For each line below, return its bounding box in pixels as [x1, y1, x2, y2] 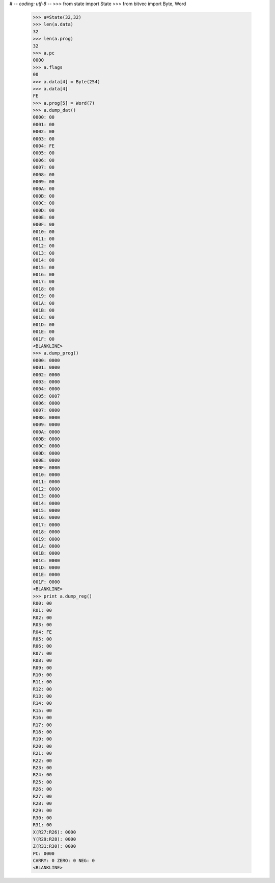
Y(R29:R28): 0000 [33, 836, 76, 842]
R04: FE [33, 629, 52, 635]
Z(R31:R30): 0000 [33, 843, 76, 849]
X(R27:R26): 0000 [33, 829, 76, 835]
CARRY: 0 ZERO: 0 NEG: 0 [33, 858, 95, 864]
